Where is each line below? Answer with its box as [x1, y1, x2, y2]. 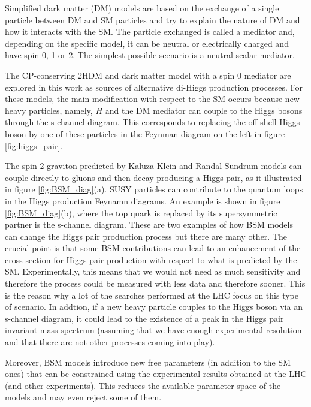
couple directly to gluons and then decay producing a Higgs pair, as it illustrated [5, 171, 302, 183]
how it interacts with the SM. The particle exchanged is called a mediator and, [5, 25, 295, 38]
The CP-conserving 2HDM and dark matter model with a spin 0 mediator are [5, 68, 291, 81]
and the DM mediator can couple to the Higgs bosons [105, 104, 303, 116]
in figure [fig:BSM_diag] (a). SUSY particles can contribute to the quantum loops [5, 183, 303, 195]
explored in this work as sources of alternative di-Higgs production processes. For [5, 80, 303, 93]
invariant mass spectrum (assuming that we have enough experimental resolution [5, 324, 302, 336]
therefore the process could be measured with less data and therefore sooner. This [5, 277, 306, 290]
